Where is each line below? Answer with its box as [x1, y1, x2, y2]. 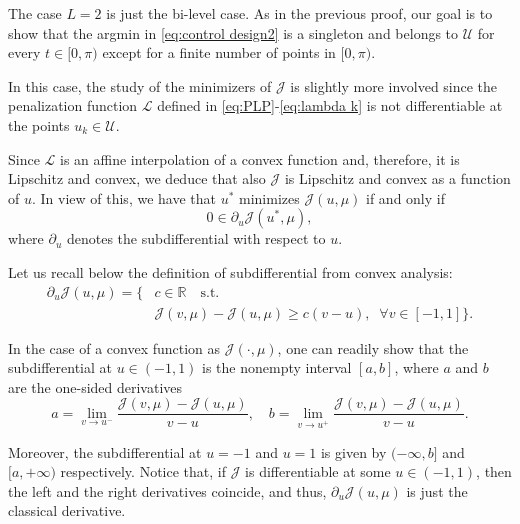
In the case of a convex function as [8, 337, 221, 358]
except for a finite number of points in [102, 42, 336, 63]
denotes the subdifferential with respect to [66, 228, 326, 249]
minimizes [239, 187, 300, 208]
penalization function [8, 95, 138, 116]
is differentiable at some [245, 461, 391, 482]
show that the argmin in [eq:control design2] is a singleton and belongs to [8, 22, 459, 43]
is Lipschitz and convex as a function [284, 168, 511, 189]
